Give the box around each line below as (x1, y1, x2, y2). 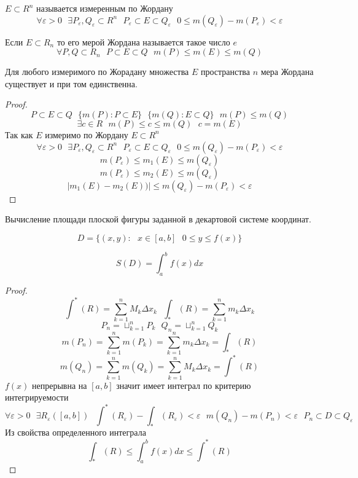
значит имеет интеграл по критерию (116, 378, 251, 391)
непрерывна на (32, 378, 87, 391)
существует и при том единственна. (5, 77, 138, 90)
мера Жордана (260, 65, 314, 78)
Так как (5, 128, 33, 141)
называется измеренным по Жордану (36, 2, 173, 14)
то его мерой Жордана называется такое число (56, 35, 230, 48)
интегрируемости (5, 391, 69, 404)
